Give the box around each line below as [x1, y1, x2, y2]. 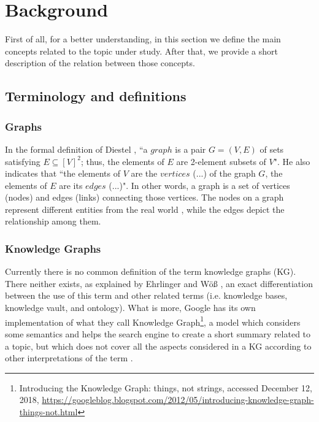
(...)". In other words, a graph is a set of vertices [109, 178, 290, 191]
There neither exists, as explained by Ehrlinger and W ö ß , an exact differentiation [5, 277, 313, 290]
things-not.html [19, 405, 78, 418]
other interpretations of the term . [5, 351, 133, 364]
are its [59, 178, 83, 191]
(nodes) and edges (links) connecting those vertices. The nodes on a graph [5, 191, 284, 204]
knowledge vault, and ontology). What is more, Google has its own [5, 301, 256, 314]
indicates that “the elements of [5, 167, 120, 180]
